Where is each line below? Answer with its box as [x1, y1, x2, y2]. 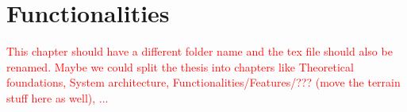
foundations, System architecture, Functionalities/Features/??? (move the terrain [6, 74, 401, 91]
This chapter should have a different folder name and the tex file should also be [6, 43, 393, 60]
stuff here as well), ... [6, 89, 109, 106]
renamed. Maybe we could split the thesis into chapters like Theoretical [6, 58, 354, 75]
